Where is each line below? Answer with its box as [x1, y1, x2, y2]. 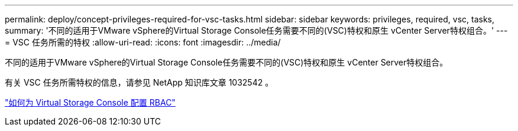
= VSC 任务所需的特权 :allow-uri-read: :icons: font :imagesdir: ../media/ [5, 37, 281, 47]
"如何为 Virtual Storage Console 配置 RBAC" [5, 97, 176, 107]
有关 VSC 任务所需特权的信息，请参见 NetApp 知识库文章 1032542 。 [5, 77, 274, 87]
